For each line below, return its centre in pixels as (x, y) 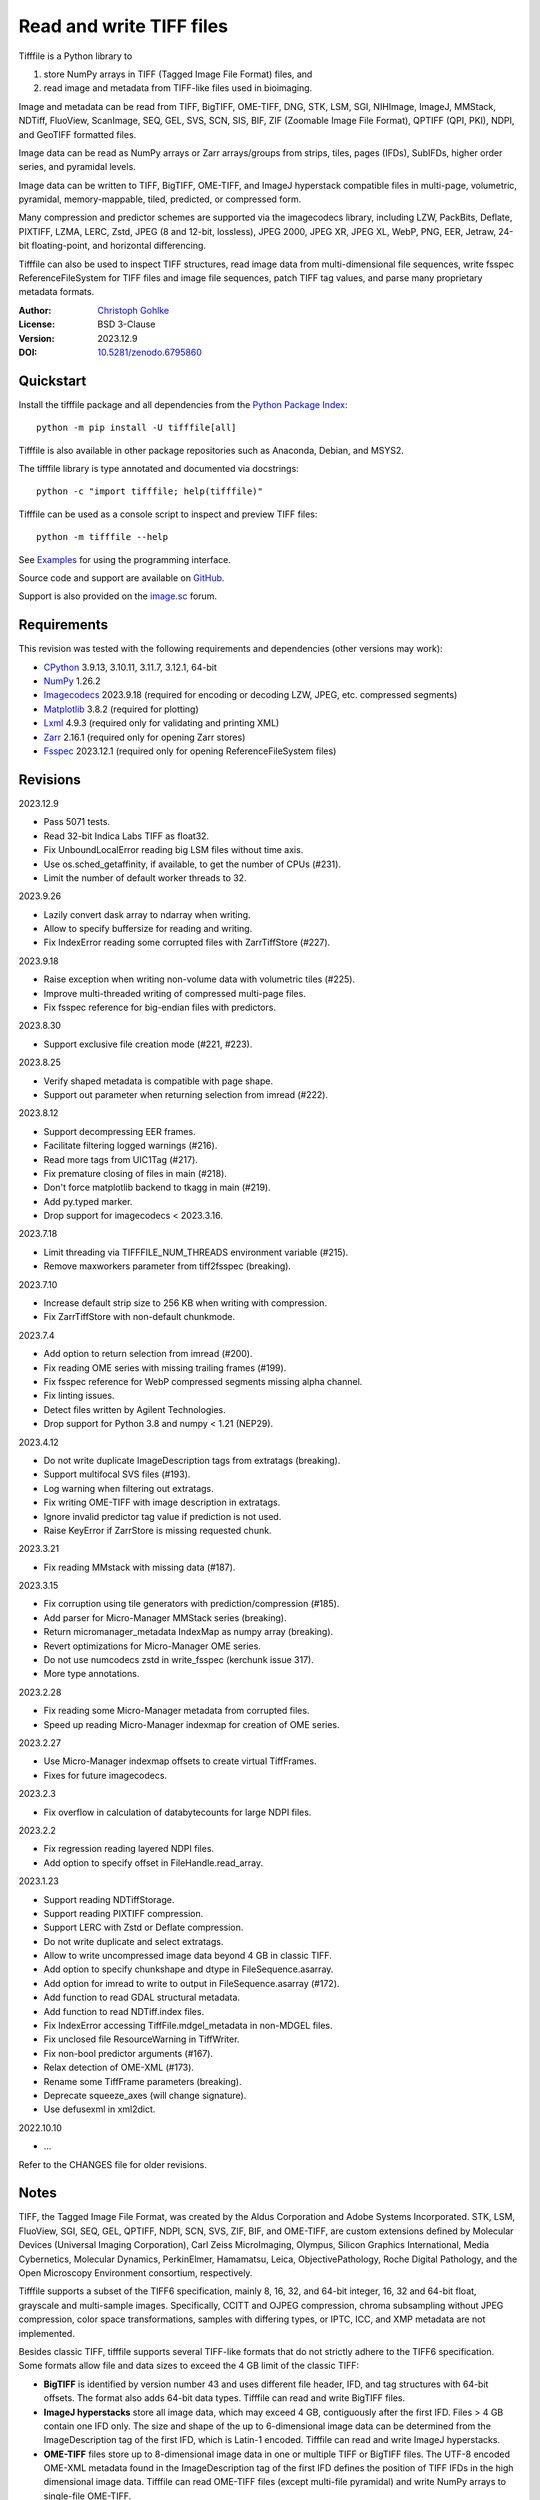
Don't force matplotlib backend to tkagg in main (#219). (157, 1187)
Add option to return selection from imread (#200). (148, 1354)
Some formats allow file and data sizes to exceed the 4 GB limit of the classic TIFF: (189, 2366)
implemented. (46, 2333)
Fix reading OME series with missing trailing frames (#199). (165, 1367)
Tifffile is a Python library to (75, 56)
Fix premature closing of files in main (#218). (135, 1173)
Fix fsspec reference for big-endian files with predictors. (160, 1007)
